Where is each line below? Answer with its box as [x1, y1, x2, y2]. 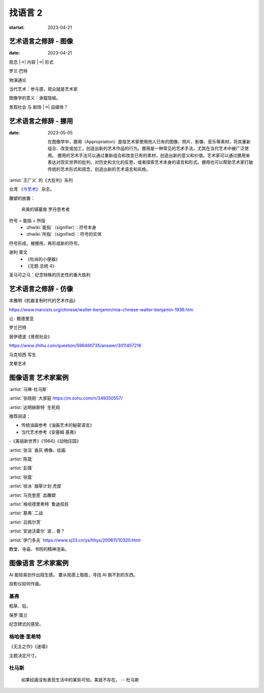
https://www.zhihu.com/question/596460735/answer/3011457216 [9, 343, 142, 349]
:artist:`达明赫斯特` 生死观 [9, 404, 61, 410]
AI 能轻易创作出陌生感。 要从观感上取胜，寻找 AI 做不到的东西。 [9, 572, 138, 577]
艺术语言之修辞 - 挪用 [9, 117, 73, 125]
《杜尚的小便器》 [25, 256, 60, 262]
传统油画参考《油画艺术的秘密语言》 [21, 422, 94, 428]
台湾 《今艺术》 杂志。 [9, 186, 55, 192]
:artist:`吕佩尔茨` [9, 519, 42, 525]
